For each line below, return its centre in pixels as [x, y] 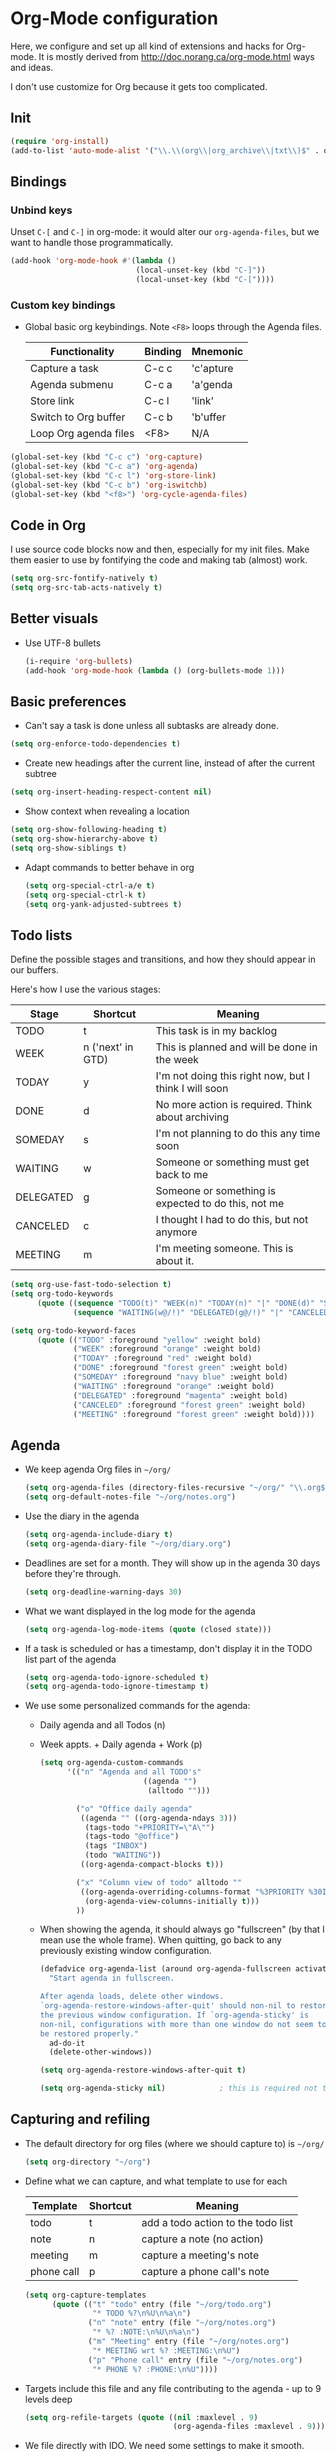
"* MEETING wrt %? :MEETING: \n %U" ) [166, 2350]
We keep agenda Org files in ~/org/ [98, 1469]
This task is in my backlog [216, 1031]
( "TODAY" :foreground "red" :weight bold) [163, 1358]
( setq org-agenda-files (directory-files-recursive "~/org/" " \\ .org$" [177, 1488]
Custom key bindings [63, 305]
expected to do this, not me [220, 1204]
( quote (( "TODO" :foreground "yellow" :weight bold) [149, 1340]
